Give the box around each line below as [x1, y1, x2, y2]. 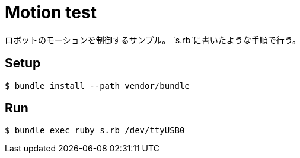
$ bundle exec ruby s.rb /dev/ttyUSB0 [5, 125, 185, 136]
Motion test [5, 2, 97, 22]
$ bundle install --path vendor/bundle [5, 80, 190, 91]
